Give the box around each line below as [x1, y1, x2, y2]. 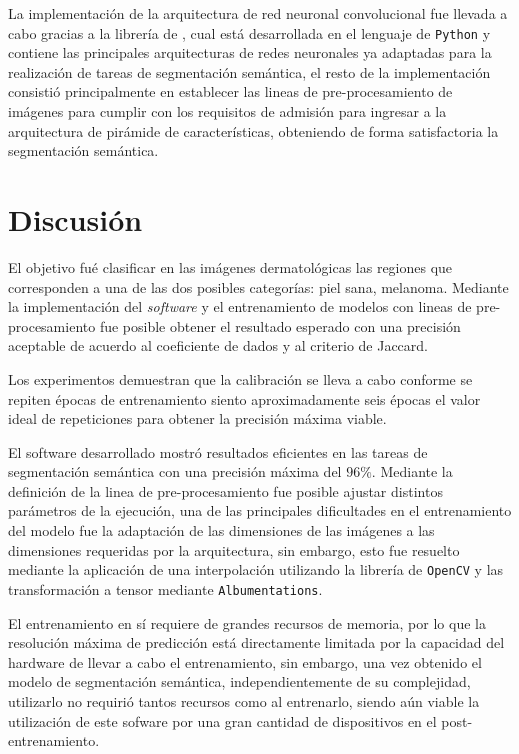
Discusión [8, 199, 143, 239]
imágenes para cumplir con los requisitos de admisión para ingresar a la [8, 101, 447, 122]
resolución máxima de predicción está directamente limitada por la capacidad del [8, 632, 505, 653]
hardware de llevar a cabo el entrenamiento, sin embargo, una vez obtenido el [8, 651, 482, 672]
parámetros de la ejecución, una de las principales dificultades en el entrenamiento [8, 500, 512, 521]
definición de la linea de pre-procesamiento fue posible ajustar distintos [8, 480, 443, 501]
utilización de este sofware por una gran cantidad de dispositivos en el [8, 710, 437, 731]
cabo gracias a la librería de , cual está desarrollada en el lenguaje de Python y [8, 22, 491, 43]
